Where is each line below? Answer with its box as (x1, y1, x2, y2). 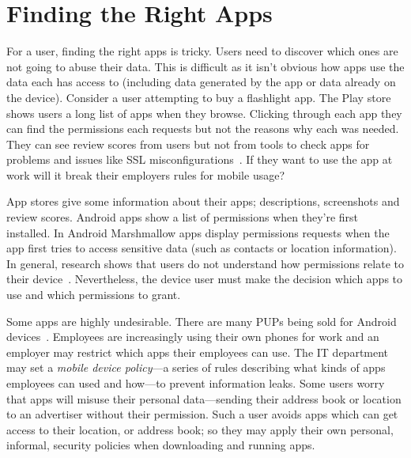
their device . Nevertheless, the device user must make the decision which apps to (6, 271, 403, 287)
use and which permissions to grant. (6, 286, 181, 303)
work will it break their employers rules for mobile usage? (6, 166, 285, 183)
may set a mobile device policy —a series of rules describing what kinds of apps (6, 359, 386, 376)
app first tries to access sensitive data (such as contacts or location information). (6, 240, 397, 256)
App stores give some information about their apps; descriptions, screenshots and (6, 193, 400, 210)
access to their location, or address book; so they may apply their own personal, (6, 421, 394, 437)
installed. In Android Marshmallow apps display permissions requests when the (6, 224, 390, 240)
